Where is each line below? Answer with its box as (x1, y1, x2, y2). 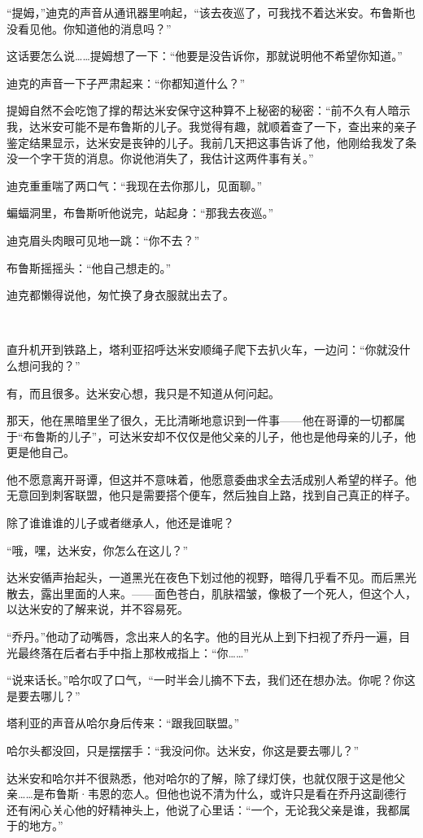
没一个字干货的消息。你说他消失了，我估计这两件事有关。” (7, 150, 314, 167)
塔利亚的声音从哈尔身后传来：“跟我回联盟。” (7, 714, 240, 731)
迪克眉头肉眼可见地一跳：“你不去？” (7, 231, 200, 248)
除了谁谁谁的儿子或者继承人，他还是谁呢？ (7, 514, 234, 531)
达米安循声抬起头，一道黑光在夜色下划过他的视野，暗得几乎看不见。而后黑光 (7, 569, 416, 586)
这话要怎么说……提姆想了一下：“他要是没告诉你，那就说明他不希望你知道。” (7, 47, 403, 64)
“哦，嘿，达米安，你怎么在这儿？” (7, 541, 189, 558)
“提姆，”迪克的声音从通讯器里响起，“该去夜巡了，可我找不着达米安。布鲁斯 (7, 4, 404, 20)
